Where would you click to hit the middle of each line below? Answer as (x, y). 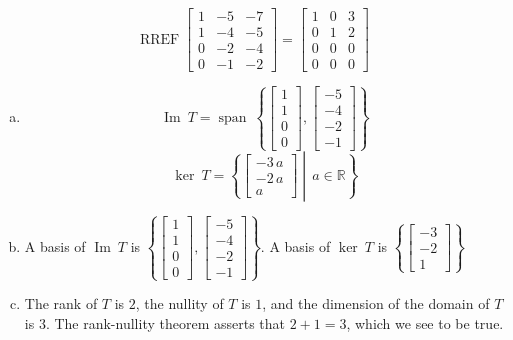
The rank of (61, 303)
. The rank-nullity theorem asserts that (165, 322)
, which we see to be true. (425, 322)
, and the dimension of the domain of (376, 303)
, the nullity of (179, 303)
